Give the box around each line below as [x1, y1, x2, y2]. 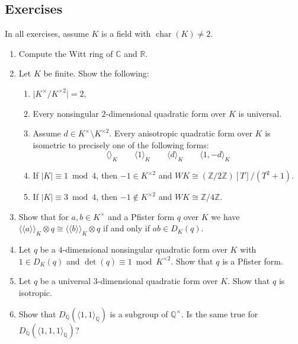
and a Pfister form [108, 210, 175, 222]
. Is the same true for [181, 307, 258, 320]
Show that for [18, 210, 69, 222]
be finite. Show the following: [43, 67, 149, 79]
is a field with [101, 27, 151, 40]
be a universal [40, 275, 91, 287]
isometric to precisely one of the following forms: [33, 138, 209, 151]
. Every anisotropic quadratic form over [109, 127, 252, 139]
